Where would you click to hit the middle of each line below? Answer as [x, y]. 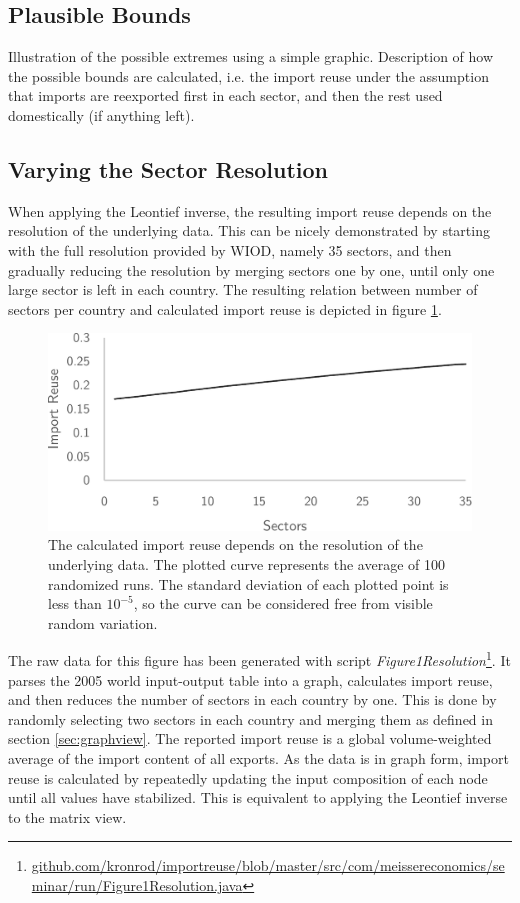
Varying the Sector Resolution [168, 168]
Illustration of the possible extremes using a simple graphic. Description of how [251, 56]
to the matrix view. [67, 816]
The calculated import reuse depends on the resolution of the [235, 544]
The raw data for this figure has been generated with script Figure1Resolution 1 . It [259, 659]
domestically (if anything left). [101, 114]
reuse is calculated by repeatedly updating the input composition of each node [248, 777]
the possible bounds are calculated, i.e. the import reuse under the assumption [248, 75]
